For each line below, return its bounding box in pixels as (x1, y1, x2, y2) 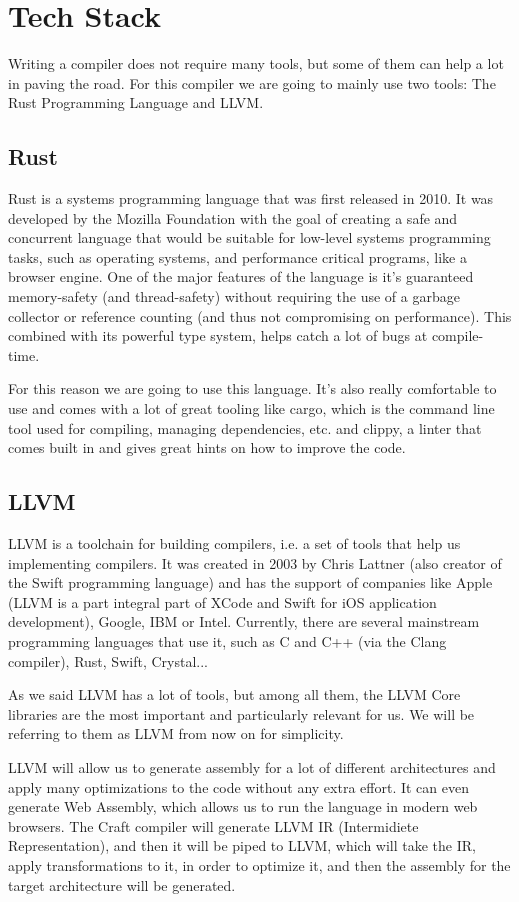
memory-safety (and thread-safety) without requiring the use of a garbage (8, 286, 460, 307)
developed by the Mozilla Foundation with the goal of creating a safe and (8, 207, 458, 228)
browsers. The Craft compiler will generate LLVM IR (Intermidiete (8, 815, 419, 836)
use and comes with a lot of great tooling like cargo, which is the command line (8, 398, 495, 419)
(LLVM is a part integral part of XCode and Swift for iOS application (8, 591, 437, 612)
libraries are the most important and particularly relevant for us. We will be (8, 703, 475, 724)
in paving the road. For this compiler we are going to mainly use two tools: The (8, 72, 496, 93)
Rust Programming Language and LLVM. (8, 92, 264, 113)
